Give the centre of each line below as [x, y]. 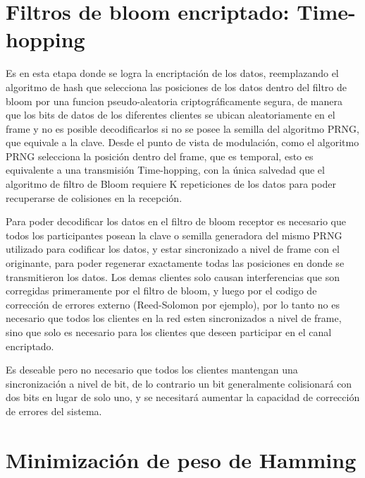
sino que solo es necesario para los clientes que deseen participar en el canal [169, 332]
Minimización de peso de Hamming [181, 459]
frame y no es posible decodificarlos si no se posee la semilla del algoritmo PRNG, [182, 128]
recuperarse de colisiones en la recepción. [94, 197]
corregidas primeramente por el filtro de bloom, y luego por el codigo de [161, 291]
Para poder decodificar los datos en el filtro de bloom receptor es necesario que [176, 221]
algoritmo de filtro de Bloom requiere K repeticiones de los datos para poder [171, 184]
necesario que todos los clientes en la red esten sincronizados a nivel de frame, [174, 318]
